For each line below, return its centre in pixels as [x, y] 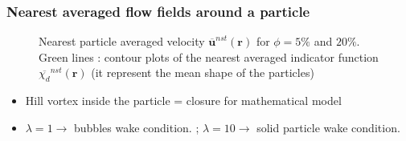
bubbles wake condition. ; [137, 127]
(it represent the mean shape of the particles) [203, 73]
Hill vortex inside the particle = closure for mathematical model [183, 101]
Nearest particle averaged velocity [122, 41]
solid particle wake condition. [328, 127]
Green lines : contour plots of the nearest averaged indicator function [209, 56]
